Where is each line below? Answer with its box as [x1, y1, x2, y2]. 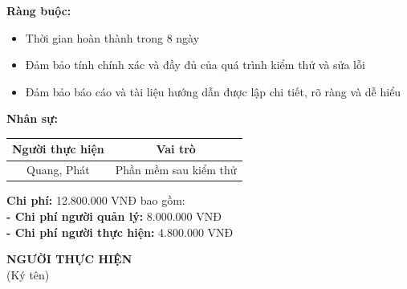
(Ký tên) [6, 266, 50, 283]
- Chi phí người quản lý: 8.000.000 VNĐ [6, 208, 222, 224]
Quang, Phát [26, 161, 90, 178]
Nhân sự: [6, 110, 58, 127]
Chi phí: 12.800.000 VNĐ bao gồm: [6, 192, 185, 209]
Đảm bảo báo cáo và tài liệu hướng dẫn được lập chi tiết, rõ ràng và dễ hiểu [25, 83, 401, 100]
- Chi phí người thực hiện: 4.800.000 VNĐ [6, 223, 234, 240]
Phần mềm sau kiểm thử [115, 161, 237, 178]
